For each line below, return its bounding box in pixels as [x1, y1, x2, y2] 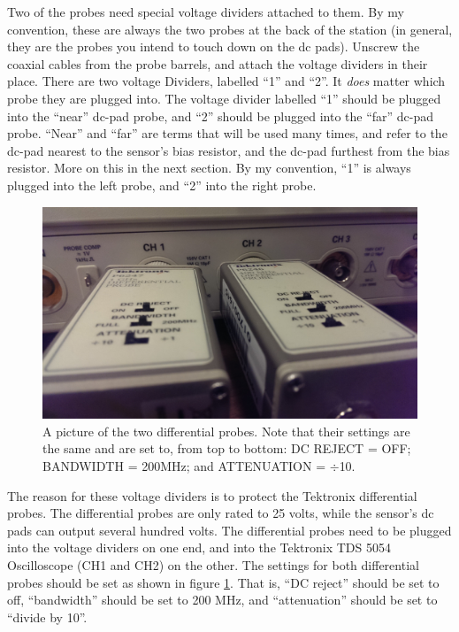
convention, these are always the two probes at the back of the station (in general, [7, 19, 453, 38]
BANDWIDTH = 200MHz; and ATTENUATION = [42, 457, 326, 475]
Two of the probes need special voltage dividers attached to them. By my [7, 3, 404, 20]
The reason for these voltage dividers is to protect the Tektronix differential [7, 486, 417, 505]
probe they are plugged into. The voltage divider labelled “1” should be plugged [7, 89, 441, 107]
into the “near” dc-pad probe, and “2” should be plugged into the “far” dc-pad [7, 106, 434, 125]
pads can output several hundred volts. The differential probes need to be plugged [7, 520, 452, 539]
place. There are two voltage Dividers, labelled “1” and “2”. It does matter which [7, 72, 446, 90]
